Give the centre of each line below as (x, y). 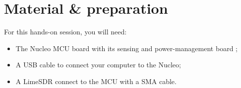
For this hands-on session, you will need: (65, 32)
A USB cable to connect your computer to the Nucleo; (98, 65)
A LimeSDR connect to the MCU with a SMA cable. (96, 81)
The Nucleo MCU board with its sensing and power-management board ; (126, 48)
